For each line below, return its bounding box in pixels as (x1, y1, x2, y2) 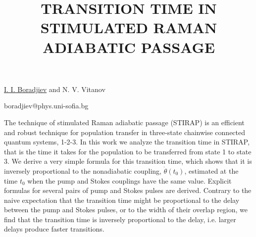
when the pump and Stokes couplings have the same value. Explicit (27, 175, 232, 186)
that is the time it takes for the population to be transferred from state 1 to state (4, 146, 252, 156)
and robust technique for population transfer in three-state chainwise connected (4, 127, 246, 137)
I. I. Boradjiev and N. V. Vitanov (4, 84, 105, 94)
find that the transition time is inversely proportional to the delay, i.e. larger (4, 214, 236, 224)
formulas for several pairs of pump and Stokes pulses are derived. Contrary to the (4, 185, 252, 195)
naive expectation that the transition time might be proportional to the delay (4, 194, 240, 205)
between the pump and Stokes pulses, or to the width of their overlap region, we (4, 204, 248, 215)
